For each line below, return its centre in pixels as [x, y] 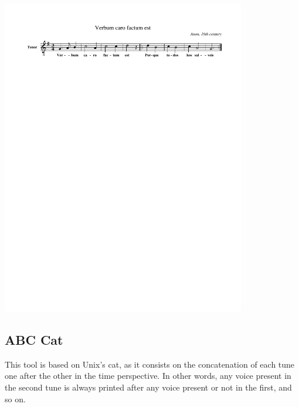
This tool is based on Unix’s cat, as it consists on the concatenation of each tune [150, 364]
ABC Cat [34, 339]
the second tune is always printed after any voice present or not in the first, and [148, 387]
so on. [15, 398]
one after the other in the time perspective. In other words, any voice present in [148, 376]
